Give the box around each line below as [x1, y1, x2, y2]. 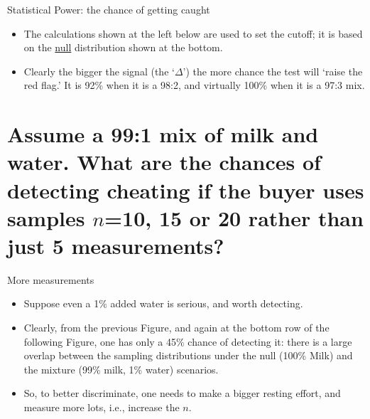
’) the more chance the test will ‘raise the [183, 63, 363, 78]
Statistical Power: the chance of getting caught [7, 2, 210, 16]
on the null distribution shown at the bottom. [23, 40, 223, 55]
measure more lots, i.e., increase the [23, 400, 180, 414]
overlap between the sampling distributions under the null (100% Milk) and [23, 348, 353, 363]
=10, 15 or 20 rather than [104, 203, 364, 232]
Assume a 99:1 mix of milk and [7, 120, 319, 149]
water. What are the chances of [7, 147, 321, 176]
